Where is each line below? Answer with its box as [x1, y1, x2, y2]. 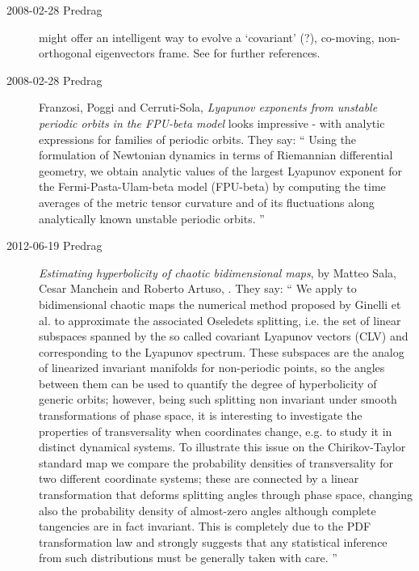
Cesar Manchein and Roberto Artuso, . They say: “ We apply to [39, 280, 357, 297]
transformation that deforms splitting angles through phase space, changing [39, 486, 413, 503]
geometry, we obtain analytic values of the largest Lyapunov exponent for [39, 162, 403, 179]
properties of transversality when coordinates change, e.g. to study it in [39, 422, 392, 439]
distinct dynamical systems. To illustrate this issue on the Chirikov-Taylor [39, 438, 406, 455]
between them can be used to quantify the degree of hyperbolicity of [39, 374, 377, 391]
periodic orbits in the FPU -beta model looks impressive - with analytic [39, 114, 385, 131]
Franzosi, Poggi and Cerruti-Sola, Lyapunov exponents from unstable [39, 99, 378, 116]
